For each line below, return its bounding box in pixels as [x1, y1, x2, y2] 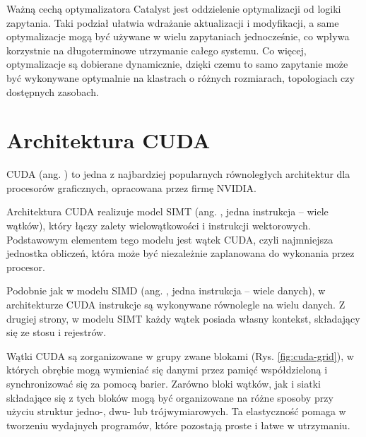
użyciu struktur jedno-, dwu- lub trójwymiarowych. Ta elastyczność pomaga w [6, 404, 346, 419]
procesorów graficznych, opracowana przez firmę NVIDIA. [6, 180, 256, 195]
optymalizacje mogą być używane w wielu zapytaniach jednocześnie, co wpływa [6, 29, 350, 44]
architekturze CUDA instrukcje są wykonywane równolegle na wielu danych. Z [6, 297, 346, 312]
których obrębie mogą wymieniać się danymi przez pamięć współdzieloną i [6, 362, 328, 377]
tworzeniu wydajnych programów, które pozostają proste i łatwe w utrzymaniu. [6, 417, 350, 432]
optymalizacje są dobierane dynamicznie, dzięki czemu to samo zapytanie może [6, 56, 348, 71]
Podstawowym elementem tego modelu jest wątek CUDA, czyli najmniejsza [6, 232, 333, 246]
